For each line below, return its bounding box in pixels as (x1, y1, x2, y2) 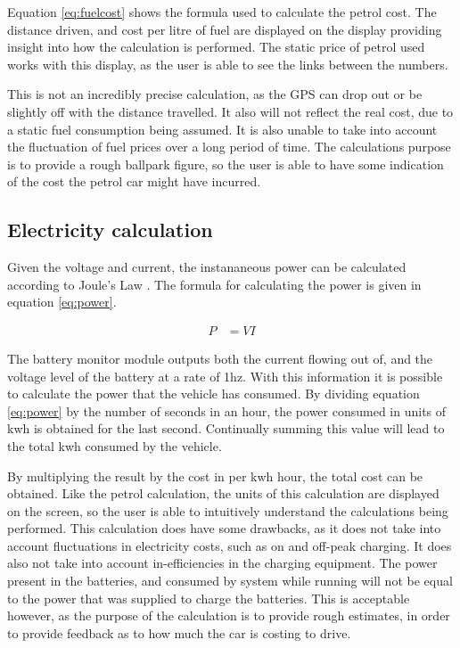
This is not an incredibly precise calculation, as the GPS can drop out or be (7, 85, 423, 103)
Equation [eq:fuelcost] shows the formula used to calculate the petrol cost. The (7, 3, 437, 21)
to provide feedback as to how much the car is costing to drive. (7, 623, 351, 642)
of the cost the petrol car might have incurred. (7, 172, 261, 191)
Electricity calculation (7, 216, 213, 243)
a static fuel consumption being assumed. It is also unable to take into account (7, 119, 438, 138)
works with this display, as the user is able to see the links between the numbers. (7, 54, 448, 73)
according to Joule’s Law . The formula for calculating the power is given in (7, 275, 422, 293)
